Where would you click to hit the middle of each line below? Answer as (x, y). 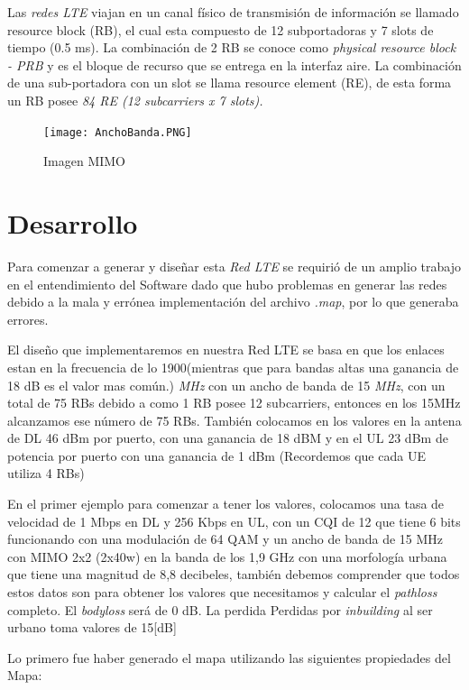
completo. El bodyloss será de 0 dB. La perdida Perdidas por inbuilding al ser (220, 609)
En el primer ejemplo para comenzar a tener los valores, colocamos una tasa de (226, 504)
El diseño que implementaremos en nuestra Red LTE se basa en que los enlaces (226, 350)
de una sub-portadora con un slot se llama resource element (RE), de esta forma (230, 83)
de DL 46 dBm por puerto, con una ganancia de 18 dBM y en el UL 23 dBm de (228, 438)
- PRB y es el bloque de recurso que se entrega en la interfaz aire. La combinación (234, 64)
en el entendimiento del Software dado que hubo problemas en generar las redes (227, 284)
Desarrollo (73, 223)
